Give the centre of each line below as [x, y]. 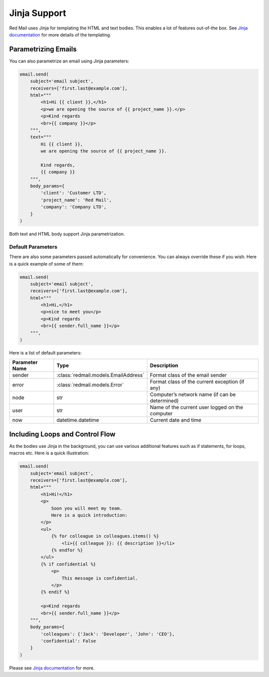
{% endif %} [55, 592]
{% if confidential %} [68, 564]
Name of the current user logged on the [197, 407]
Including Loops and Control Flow [62, 434]
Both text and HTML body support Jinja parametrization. [67, 234]
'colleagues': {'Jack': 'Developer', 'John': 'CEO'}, [108, 634]
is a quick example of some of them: [47, 264]
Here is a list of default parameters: [45, 353]
